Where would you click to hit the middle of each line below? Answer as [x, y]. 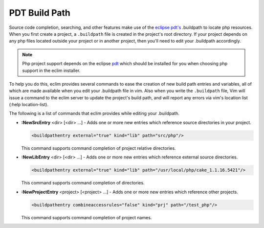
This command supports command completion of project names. [87, 217]
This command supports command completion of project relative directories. [99, 148]
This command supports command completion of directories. [83, 183]
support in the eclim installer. [51, 70]
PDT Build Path [40, 13]
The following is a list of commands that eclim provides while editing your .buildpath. [94, 114]
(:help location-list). [29, 105]
